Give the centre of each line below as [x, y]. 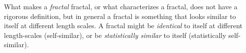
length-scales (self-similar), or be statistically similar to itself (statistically [115, 35]
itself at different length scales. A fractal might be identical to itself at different [123, 26]
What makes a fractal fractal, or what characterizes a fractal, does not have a [121, 6]
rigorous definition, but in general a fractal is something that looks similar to [120, 16]
